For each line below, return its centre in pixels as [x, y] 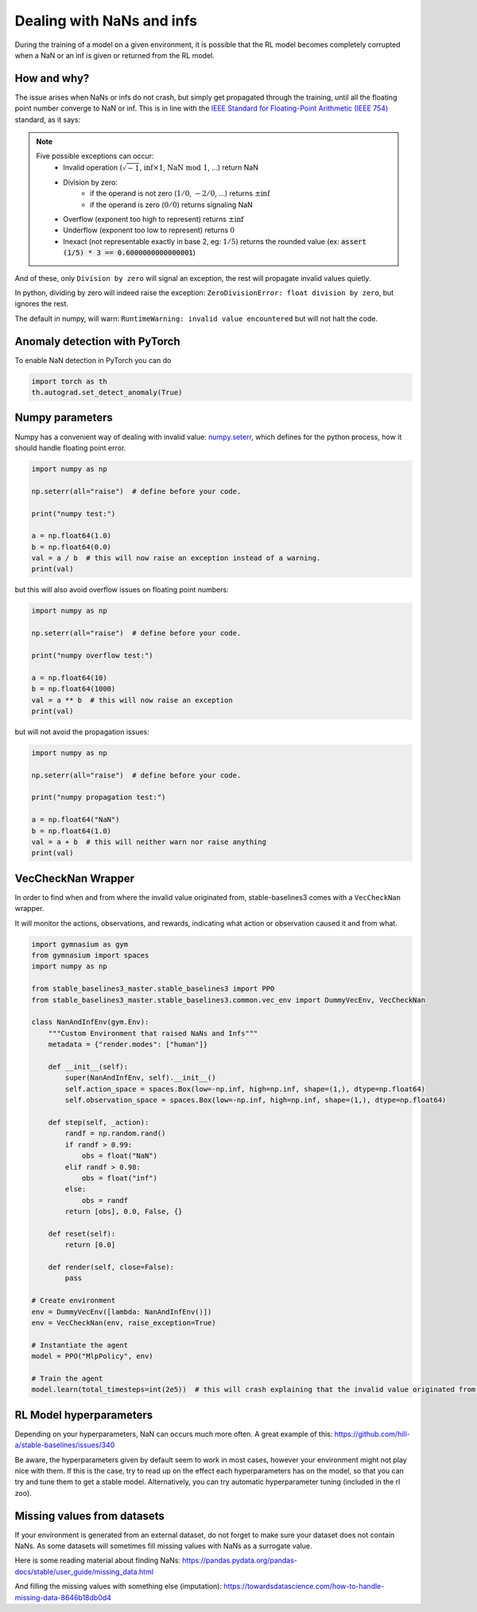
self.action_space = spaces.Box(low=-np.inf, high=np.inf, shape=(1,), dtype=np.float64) [245, 1089]
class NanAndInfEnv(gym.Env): [90, 1022]
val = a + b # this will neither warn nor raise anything [149, 842]
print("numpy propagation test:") [99, 797]
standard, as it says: [48, 119]
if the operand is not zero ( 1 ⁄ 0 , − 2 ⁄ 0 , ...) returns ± [176, 193]
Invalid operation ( [93, 167]
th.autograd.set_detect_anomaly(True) [107, 393]
